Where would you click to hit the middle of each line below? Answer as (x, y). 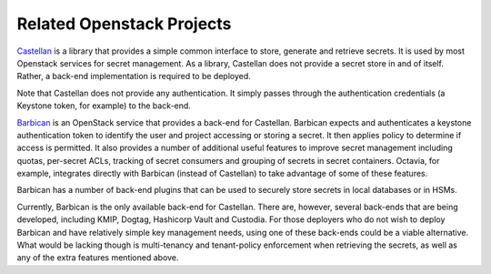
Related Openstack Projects (124, 24)
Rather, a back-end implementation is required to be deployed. (134, 76)
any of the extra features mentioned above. (98, 258)
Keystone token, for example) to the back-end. (104, 106)
